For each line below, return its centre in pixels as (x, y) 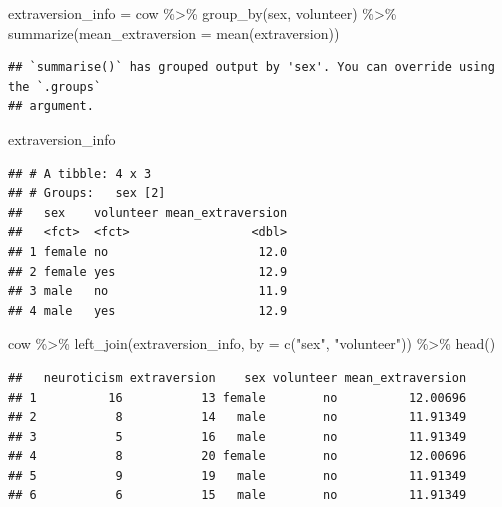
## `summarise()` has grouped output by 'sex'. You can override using (251, 67)
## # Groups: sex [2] (87, 193)
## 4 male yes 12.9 (148, 310)
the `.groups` (55, 86)
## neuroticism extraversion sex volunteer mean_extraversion (237, 377)
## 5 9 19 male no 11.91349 (237, 475)
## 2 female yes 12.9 (148, 271)
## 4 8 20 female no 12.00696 (237, 456)
